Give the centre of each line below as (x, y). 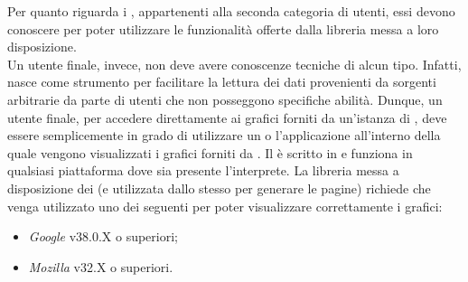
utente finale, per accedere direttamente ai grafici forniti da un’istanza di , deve (227, 117)
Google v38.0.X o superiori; (103, 236)
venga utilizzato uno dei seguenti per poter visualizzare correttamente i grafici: (225, 206)
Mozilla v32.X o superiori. (101, 266)
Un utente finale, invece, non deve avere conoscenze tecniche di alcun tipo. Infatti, (234, 64)
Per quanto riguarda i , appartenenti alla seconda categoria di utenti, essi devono (231, 11)
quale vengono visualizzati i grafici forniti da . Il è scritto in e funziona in (210, 152)
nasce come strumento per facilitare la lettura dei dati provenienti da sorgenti (222, 82)
